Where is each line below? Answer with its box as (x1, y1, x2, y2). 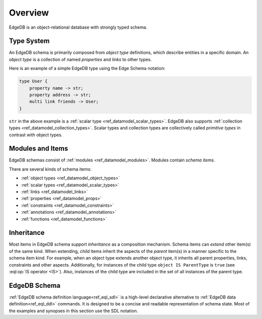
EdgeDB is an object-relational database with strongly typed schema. (9, 24, 147, 30)
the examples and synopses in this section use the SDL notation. (9, 308, 138, 314)
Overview (9, 7, 49, 18)
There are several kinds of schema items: (9, 166, 92, 172)
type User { (19, 78, 48, 84)
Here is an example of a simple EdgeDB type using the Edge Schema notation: (9, 66, 165, 71)
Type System (9, 37, 50, 45)
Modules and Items (9, 144, 68, 153)
